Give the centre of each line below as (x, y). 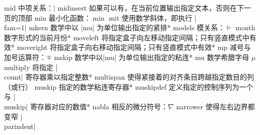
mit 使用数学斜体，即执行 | (153, 17)
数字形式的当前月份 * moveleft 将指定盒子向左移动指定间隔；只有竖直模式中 (127, 37)
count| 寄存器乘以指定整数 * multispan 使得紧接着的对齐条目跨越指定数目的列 (129, 77)
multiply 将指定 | (31, 67)
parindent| (20, 126)
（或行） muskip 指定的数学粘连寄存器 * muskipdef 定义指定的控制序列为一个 (129, 86)
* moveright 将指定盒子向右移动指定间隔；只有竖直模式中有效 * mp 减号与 (131, 47)
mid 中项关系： (29, 8)
